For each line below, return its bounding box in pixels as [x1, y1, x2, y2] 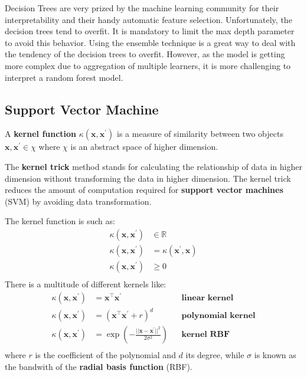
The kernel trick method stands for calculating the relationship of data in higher [5, 160, 302, 172]
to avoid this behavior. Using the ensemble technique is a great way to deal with [5, 36, 296, 48]
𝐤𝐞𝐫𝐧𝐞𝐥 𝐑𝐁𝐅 [181, 330, 230, 339]
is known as [254, 349, 296, 361]
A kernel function [5, 127, 77, 140]
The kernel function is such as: [5, 215, 115, 227]
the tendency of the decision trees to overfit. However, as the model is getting [5, 48, 285, 60]
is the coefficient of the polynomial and [35, 349, 176, 361]
